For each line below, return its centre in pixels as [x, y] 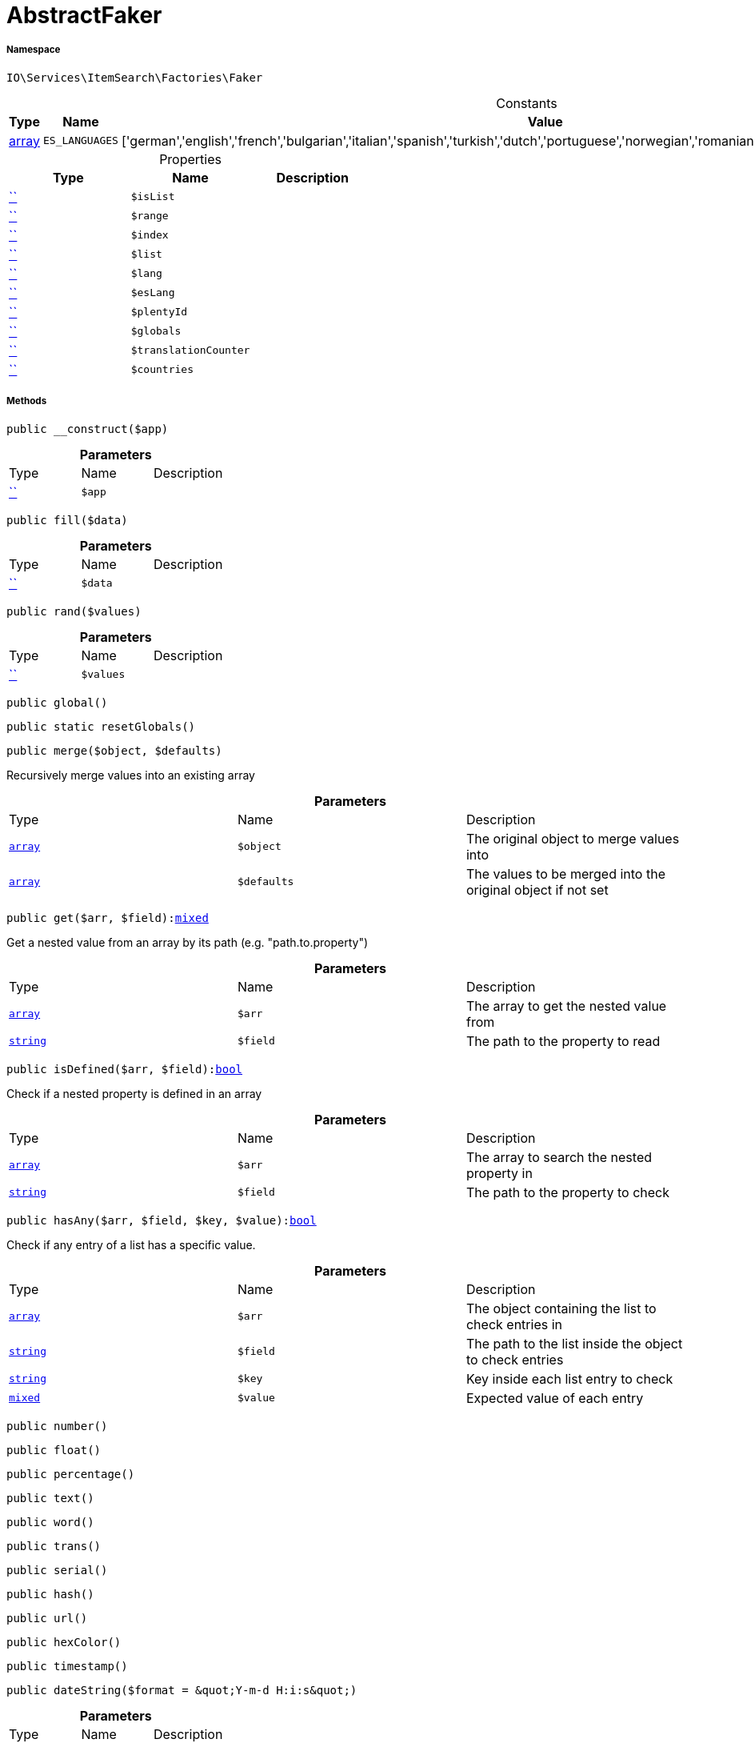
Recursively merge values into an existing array [131, 775]
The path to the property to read [563, 1041]
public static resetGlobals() [101, 726]
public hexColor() [64, 1642]
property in [499, 1173]
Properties [190, 159]
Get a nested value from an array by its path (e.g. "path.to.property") [188, 942]
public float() [54, 1450]
